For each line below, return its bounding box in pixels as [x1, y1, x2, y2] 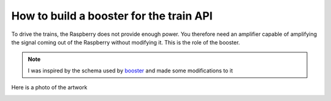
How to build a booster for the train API [11, 9, 213, 23]
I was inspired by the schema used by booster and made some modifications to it [28, 67, 233, 74]
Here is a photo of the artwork [11, 84, 88, 91]
